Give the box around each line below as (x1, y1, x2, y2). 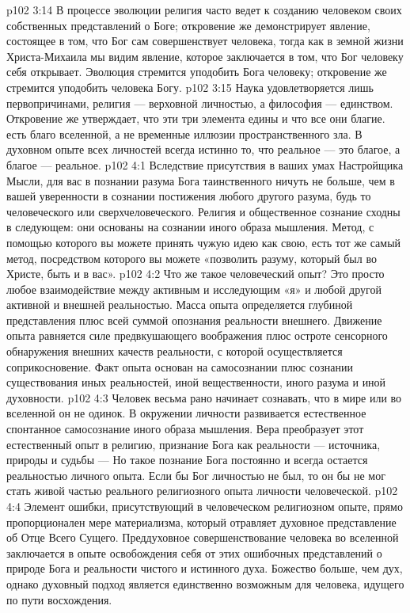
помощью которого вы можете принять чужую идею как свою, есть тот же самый (6, 234, 401, 250)
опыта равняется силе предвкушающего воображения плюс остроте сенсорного (6, 327, 388, 344)
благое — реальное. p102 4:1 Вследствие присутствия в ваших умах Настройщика (6, 156, 404, 173)
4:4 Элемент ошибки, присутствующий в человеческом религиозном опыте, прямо (6, 498, 403, 514)
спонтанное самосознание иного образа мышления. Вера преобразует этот (6, 421, 364, 437)
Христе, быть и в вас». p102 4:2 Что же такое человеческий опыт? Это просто (6, 265, 385, 282)
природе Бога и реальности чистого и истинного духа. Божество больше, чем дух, (6, 560, 403, 577)
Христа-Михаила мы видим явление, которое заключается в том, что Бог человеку (6, 48, 404, 64)
